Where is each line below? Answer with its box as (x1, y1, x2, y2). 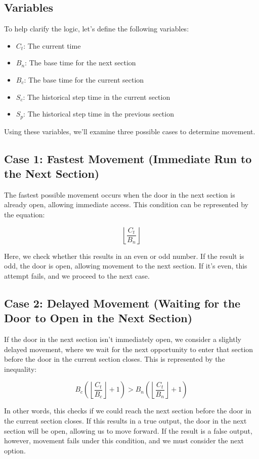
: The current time (23, 40, 81, 51)
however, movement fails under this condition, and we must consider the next (4, 435, 244, 446)
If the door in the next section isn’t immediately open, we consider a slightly (4, 333, 241, 344)
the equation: (4, 209, 45, 219)
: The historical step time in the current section (23, 91, 170, 102)
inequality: (4, 363, 37, 374)
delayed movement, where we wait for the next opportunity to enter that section (4, 343, 253, 354)
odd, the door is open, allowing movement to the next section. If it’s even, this (4, 260, 247, 271)
